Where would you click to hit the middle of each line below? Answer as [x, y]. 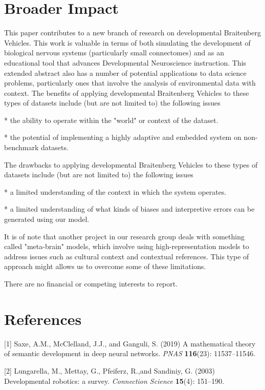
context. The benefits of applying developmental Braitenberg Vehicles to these [127, 93]
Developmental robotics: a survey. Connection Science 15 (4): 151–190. [114, 381]
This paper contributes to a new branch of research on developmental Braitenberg [132, 33]
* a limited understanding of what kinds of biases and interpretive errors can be [129, 209]
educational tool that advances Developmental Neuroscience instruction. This [125, 62]
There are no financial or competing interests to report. [91, 283]
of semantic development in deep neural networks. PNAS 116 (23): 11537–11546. [130, 353]
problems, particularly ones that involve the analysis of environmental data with [130, 83]
